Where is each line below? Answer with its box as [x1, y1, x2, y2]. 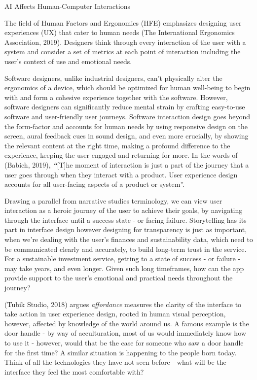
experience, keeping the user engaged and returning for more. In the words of [4, 150, 238, 160]
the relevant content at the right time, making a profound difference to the [4, 140, 230, 150]
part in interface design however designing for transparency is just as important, [4, 224, 247, 235]
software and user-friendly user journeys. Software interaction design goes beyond [4, 111, 251, 121]
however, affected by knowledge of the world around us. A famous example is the [4, 318, 249, 328]
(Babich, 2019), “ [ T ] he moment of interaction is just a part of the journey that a [4, 159, 249, 170]
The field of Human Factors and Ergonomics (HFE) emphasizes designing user [4, 17, 242, 28]
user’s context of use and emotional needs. [4, 56, 132, 66]
